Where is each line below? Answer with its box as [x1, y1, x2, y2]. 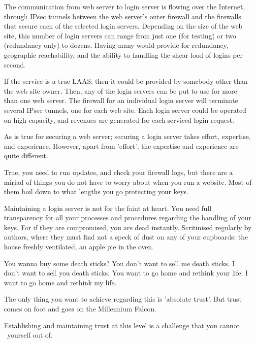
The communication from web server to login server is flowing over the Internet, [4, 1, 245, 11]
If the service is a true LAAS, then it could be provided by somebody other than [4, 76, 248, 86]
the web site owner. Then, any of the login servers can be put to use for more [4, 85, 237, 96]
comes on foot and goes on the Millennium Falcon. [4, 304, 157, 314]
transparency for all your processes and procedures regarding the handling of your [4, 212, 252, 223]
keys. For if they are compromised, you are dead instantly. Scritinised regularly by [4, 222, 252, 232]
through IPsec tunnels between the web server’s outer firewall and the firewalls [4, 11, 241, 21]
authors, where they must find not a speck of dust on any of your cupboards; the [4, 232, 248, 242]
